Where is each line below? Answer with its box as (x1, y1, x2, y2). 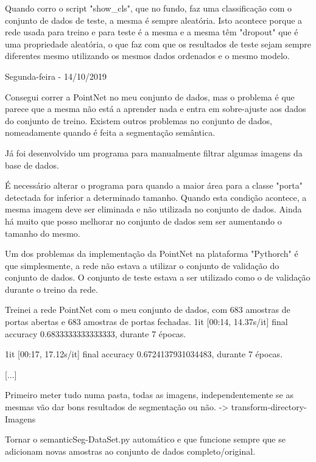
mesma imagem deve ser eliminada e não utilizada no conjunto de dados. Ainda (5, 203, 302, 215)
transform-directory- (231, 401, 307, 413)
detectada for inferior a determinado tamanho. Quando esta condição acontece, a (5, 191, 307, 203)
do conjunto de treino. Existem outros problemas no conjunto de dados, (5, 114, 272, 127)
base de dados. (5, 158, 59, 171)
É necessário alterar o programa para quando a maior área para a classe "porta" (5, 179, 303, 192)
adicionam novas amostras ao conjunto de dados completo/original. (5, 444, 256, 457)
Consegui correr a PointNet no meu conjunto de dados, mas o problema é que (5, 90, 295, 103)
